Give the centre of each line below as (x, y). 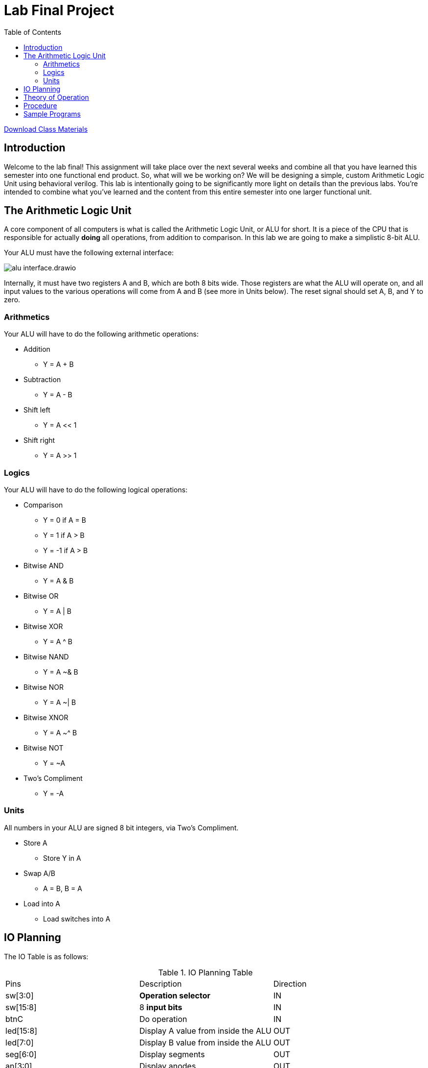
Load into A (42, 903)
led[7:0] (20, 1042)
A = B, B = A (63, 888)
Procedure (40, 105)
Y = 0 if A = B (65, 520)
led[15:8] (22, 1031)
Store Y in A (62, 858)
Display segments (172, 1054)
